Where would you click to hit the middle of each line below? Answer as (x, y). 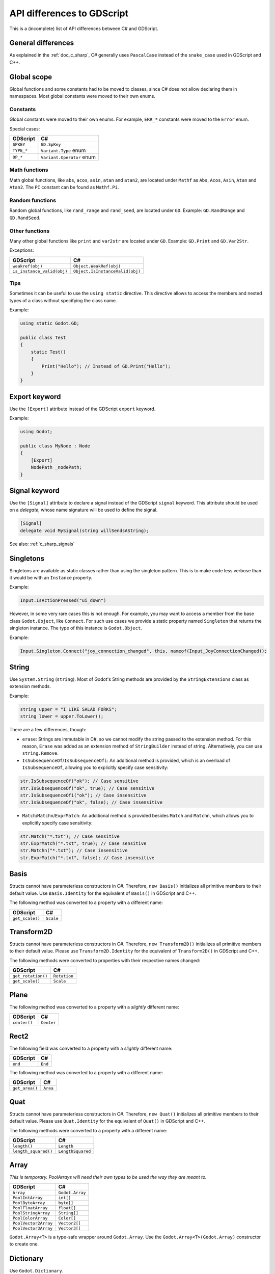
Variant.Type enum (63, 150)
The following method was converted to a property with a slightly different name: (94, 1007)
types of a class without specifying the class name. (63, 300)
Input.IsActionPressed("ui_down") (63, 601)
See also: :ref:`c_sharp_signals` (42, 544)
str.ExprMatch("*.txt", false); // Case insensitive (87, 858)
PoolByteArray (29, 1203)
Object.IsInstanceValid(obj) (107, 271)
